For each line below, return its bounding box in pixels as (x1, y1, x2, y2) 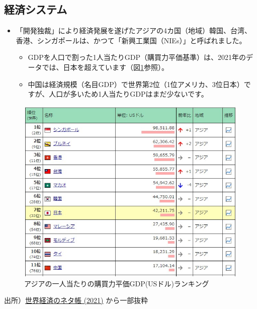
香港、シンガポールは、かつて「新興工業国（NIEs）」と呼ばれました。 (16, 35, 246, 45)
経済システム (4, 2, 67, 17)
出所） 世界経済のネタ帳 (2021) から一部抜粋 (4, 295, 148, 305)
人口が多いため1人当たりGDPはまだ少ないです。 (49, 89, 208, 99)
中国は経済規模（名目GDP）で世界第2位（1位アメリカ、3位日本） (28, 79, 244, 89)
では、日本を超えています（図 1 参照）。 (42, 61, 168, 72)
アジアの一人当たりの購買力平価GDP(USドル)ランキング (24, 278, 209, 288)
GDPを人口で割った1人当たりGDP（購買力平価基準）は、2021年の (28, 52, 246, 62)
